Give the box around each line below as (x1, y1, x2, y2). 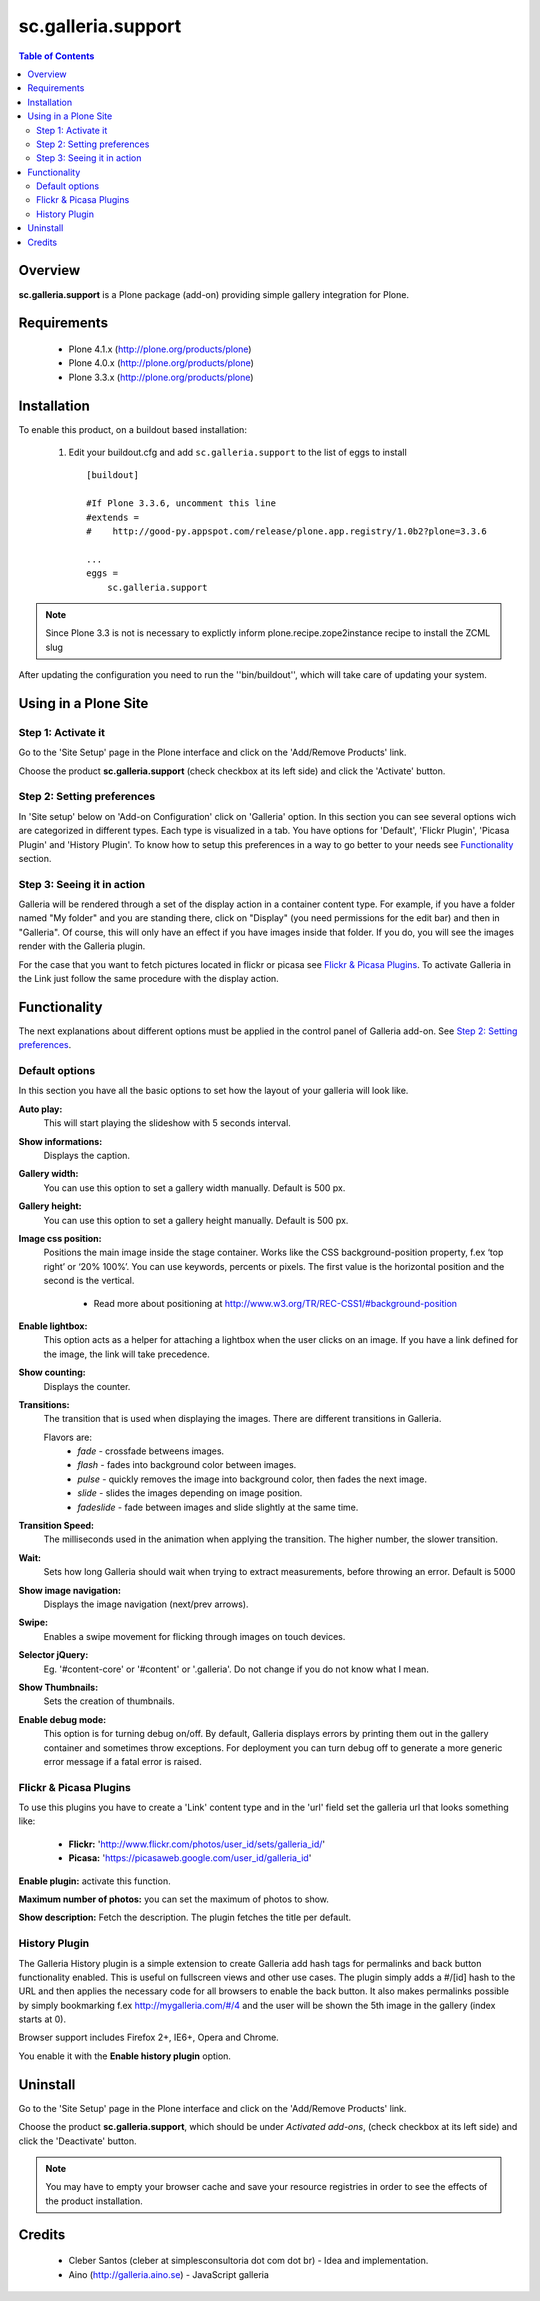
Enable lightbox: (18, 1320, 88, 1332)
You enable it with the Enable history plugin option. (18, 2050, 232, 2062)
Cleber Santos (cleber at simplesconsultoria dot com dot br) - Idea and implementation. (68, 2255, 429, 2267)
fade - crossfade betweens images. (77, 1445, 225, 1457)
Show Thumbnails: (18, 1681, 99, 1693)
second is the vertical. (43, 1275, 135, 1287)
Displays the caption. (43, 1150, 130, 1162)
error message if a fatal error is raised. (43, 1755, 202, 1767)
